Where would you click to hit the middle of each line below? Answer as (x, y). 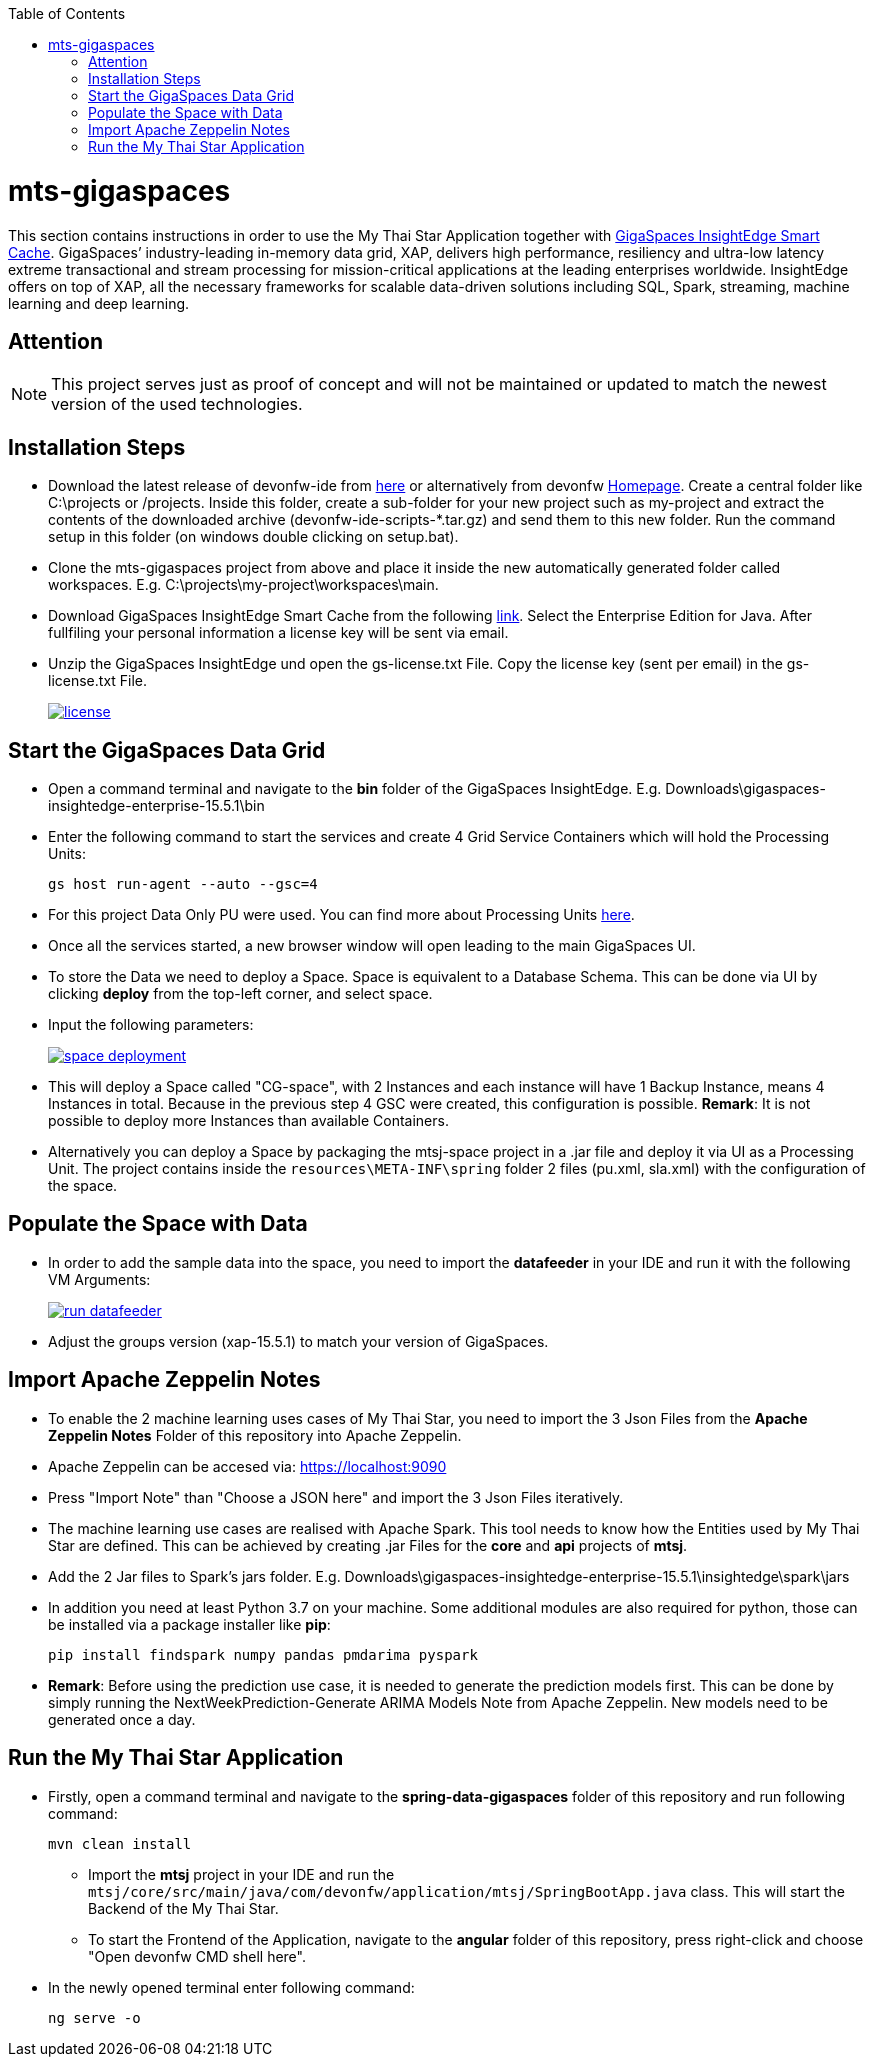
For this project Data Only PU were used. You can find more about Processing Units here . (341, 915)
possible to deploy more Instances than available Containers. (248, 1121)
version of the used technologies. (177, 404)
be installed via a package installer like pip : (189, 1624)
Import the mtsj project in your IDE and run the (241, 1874)
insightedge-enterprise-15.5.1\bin (156, 806)
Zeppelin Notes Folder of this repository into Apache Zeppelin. (255, 1435)
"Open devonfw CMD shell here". (197, 1956)
